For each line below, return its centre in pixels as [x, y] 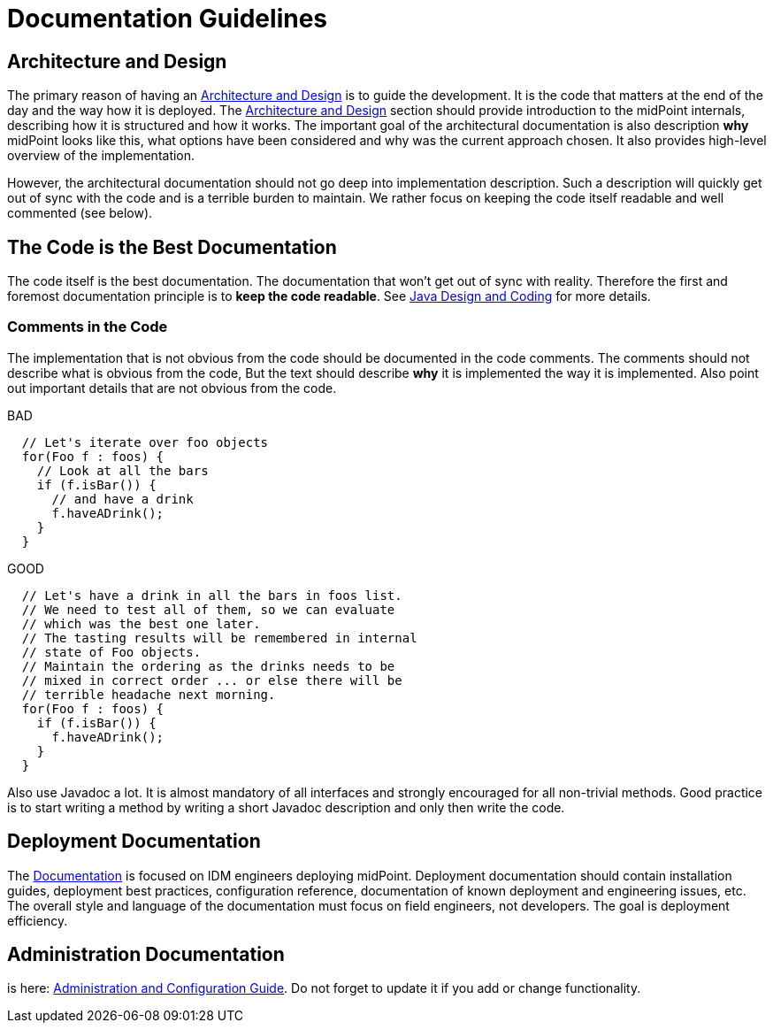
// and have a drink [122, 499]
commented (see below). [80, 213]
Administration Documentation [146, 955]
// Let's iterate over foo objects [145, 442]
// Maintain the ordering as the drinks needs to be [208, 666]
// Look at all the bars [122, 470]
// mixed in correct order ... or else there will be [212, 680]
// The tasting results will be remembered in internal [219, 638]
